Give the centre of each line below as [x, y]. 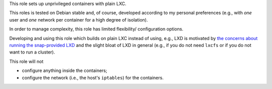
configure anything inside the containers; [65, 70]
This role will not [26, 61]
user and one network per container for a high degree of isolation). [79, 19]
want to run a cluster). [32, 52]
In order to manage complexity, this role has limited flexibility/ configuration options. [96, 29]
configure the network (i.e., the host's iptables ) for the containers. [93, 77]
